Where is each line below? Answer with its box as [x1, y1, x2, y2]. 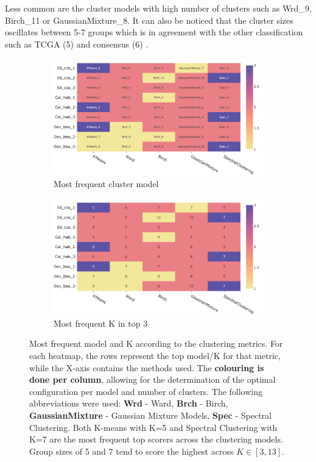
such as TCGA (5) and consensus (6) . [5, 37, 149, 50]
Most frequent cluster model [54, 177, 159, 190]
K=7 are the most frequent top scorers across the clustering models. [29, 433, 283, 446]
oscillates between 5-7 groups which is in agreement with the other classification [5, 26, 303, 38]
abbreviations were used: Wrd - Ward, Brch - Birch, [29, 397, 228, 410]
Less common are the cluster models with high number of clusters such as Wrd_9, [5, 2, 312, 14]
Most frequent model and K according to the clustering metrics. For [29, 337, 283, 350]
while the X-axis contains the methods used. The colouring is [29, 361, 264, 374]
